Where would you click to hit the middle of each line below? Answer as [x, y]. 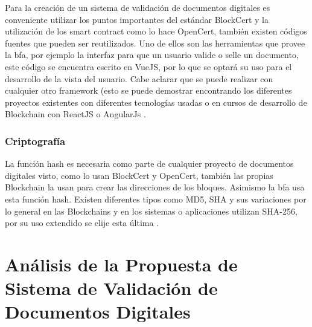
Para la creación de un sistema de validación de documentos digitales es [138, 7]
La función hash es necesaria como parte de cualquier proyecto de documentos [149, 163]
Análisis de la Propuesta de [121, 264]
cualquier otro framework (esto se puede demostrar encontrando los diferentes [148, 90]
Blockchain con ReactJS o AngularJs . [75, 114]
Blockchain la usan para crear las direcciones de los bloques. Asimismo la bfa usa [155, 187]
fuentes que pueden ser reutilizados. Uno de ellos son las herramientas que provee [155, 43]
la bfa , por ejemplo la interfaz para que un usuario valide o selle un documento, [152, 55]
